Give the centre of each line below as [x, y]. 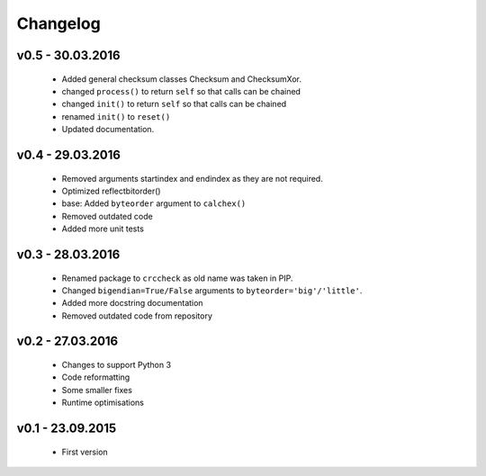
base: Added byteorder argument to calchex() [154, 203]
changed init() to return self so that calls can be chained [174, 104]
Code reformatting [96, 377]
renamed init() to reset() [116, 116]
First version [85, 452]
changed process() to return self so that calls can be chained [181, 91]
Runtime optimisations [103, 403]
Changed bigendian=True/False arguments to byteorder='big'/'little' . [212, 290]
